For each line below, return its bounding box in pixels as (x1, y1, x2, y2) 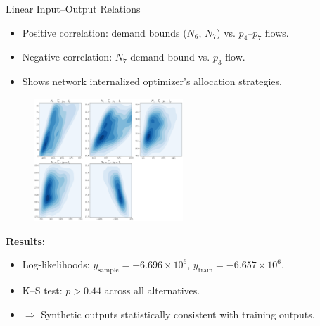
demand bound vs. (130, 49, 210, 64)
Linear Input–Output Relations (6, 1, 141, 15)
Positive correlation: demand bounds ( (22, 25, 187, 39)
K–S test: (22, 283, 63, 298)
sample (98, 267, 119, 275)
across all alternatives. (104, 283, 200, 298)
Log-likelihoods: (22, 257, 90, 272)
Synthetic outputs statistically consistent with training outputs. (41, 306, 315, 321)
